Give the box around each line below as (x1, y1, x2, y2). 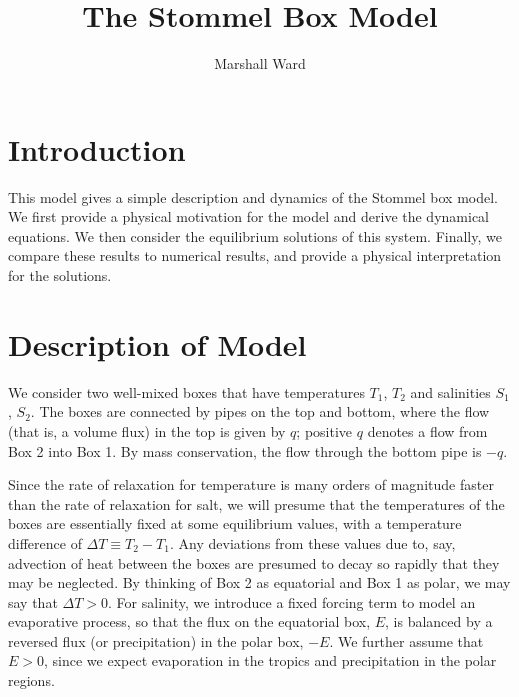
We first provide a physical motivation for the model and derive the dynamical (8, 206, 489, 227)
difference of (8, 532, 82, 553)
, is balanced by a (385, 611, 493, 632)
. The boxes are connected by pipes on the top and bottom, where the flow (30, 401, 490, 422)
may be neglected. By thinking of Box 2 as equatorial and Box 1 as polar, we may (8, 572, 511, 593)
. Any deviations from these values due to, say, (169, 532, 456, 553)
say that (8, 591, 58, 612)
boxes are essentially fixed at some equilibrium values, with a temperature (8, 513, 462, 534)
